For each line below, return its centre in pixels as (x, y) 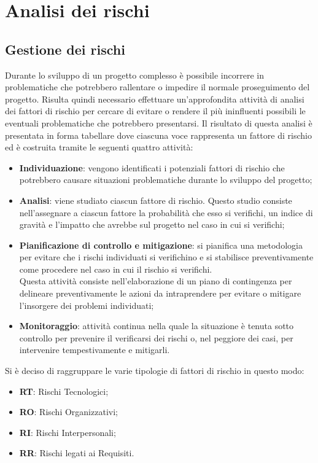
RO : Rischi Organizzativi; (68, 412)
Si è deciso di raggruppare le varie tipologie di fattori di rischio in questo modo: (155, 371)
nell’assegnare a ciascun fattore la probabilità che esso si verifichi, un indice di (166, 212)
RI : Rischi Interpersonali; (68, 432)
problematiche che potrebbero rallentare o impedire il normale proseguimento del (157, 87)
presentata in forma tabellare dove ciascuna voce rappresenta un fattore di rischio (158, 135)
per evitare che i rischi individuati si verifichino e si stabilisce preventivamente (166, 257)
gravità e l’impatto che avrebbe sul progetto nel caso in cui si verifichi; (152, 224)
